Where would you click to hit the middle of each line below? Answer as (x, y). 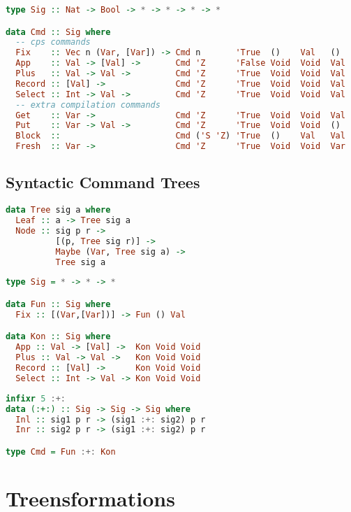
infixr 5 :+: (36, 398)
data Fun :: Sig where (58, 305)
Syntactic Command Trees (103, 182)
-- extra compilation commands (88, 105)
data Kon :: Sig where (58, 337)
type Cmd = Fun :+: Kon (61, 451)
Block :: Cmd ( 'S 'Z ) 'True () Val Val (180, 136)
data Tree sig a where (58, 210)
